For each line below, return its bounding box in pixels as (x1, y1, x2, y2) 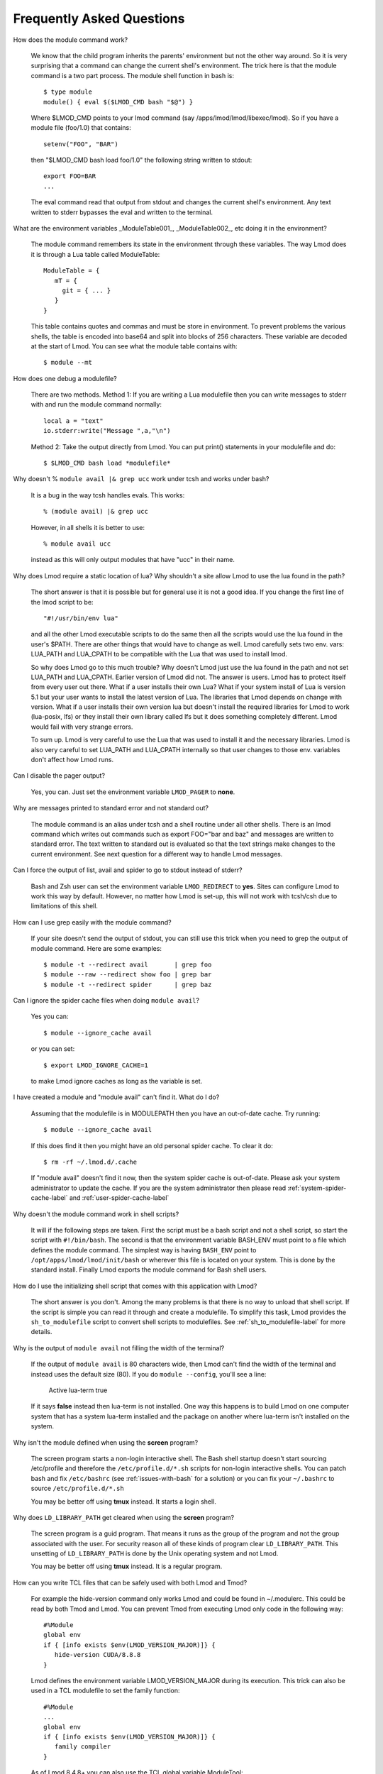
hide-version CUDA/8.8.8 (54, 1651, 141, 1659)
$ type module (43, 88, 92, 96)
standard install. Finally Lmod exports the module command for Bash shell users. (30, 1265, 267, 1274)
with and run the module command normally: (30, 400, 162, 409)
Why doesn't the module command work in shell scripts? (13, 1210, 179, 1218)
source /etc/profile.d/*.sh (30, 1484, 124, 1493)
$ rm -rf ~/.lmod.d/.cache (43, 1157, 138, 1166)
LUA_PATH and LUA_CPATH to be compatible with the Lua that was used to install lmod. (30, 650, 287, 659)
